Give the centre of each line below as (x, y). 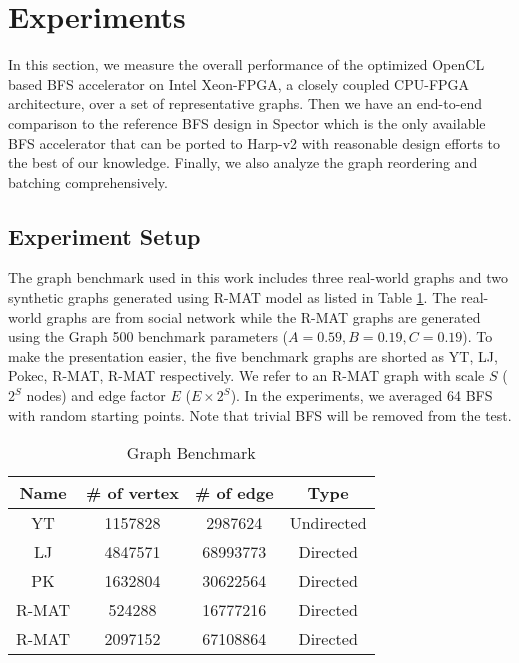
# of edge (234, 493)
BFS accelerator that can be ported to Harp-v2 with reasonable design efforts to (254, 142)
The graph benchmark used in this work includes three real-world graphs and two (258, 277)
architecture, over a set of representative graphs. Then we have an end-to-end (245, 103)
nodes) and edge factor (96, 395)
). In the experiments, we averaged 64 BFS (361, 395)
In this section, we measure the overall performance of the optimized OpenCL (246, 64)
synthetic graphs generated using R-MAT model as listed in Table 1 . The (232, 297)
